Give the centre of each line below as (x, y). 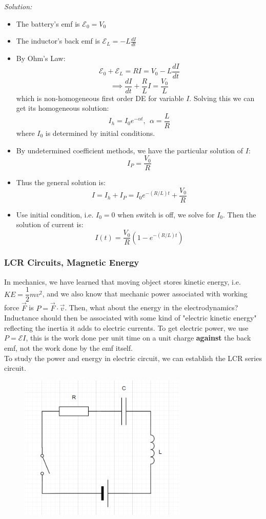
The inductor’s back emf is (58, 41)
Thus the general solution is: (61, 182)
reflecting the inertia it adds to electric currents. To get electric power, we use (126, 327)
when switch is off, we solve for (166, 214)
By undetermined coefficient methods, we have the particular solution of (130, 150)
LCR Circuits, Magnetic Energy (72, 262)
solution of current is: (50, 224)
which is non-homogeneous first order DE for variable (100, 98)
